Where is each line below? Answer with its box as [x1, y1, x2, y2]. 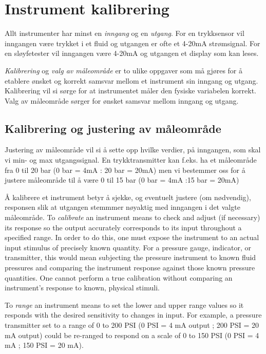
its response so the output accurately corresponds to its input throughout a [5, 222, 242, 232]
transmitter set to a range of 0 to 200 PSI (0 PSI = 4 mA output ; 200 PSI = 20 [5, 319, 259, 330]
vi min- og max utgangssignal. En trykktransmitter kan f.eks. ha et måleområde [5, 154, 257, 165]
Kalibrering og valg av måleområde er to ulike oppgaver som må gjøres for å [5, 65, 242, 75]
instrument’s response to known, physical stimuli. [5, 282, 160, 293]
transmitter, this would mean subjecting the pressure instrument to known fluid [5, 252, 256, 263]
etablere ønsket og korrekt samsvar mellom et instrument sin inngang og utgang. [5, 75, 258, 86]
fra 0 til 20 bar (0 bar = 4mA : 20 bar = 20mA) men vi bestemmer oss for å [5, 164, 245, 175]
